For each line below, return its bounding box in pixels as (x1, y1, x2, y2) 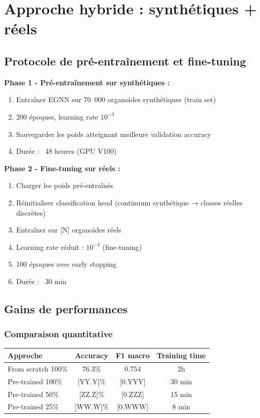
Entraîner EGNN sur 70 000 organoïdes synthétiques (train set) (16, 94, 216, 105)
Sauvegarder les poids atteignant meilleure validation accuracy (16, 128, 212, 139)
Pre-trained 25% (8, 401, 59, 412)
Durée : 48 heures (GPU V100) (16, 146, 117, 156)
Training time (157, 350, 206, 360)
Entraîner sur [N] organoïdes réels (16, 224, 121, 235)
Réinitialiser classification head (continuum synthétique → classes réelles (16, 197, 243, 207)
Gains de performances (4, 300, 128, 316)
